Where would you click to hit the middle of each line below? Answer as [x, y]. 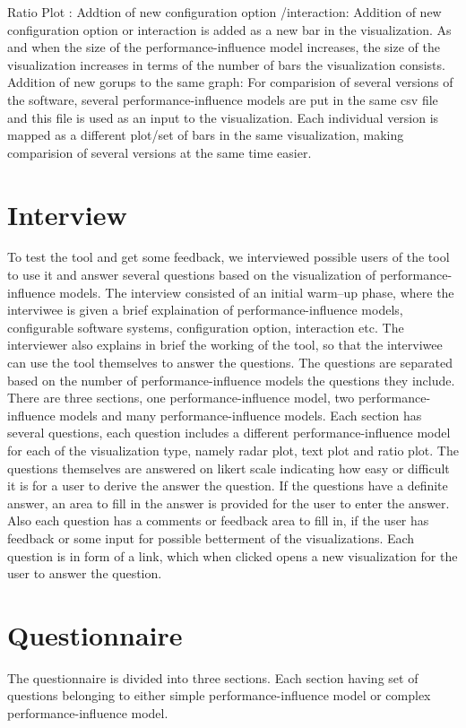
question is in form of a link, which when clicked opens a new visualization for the [233, 555]
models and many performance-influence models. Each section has [241, 415]
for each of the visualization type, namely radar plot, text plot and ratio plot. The [233, 450]
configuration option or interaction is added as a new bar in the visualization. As [229, 29]
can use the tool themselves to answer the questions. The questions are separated [230, 363]
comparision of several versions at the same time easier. [160, 152]
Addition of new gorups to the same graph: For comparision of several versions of [230, 82]
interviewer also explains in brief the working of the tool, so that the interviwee [225, 345]
